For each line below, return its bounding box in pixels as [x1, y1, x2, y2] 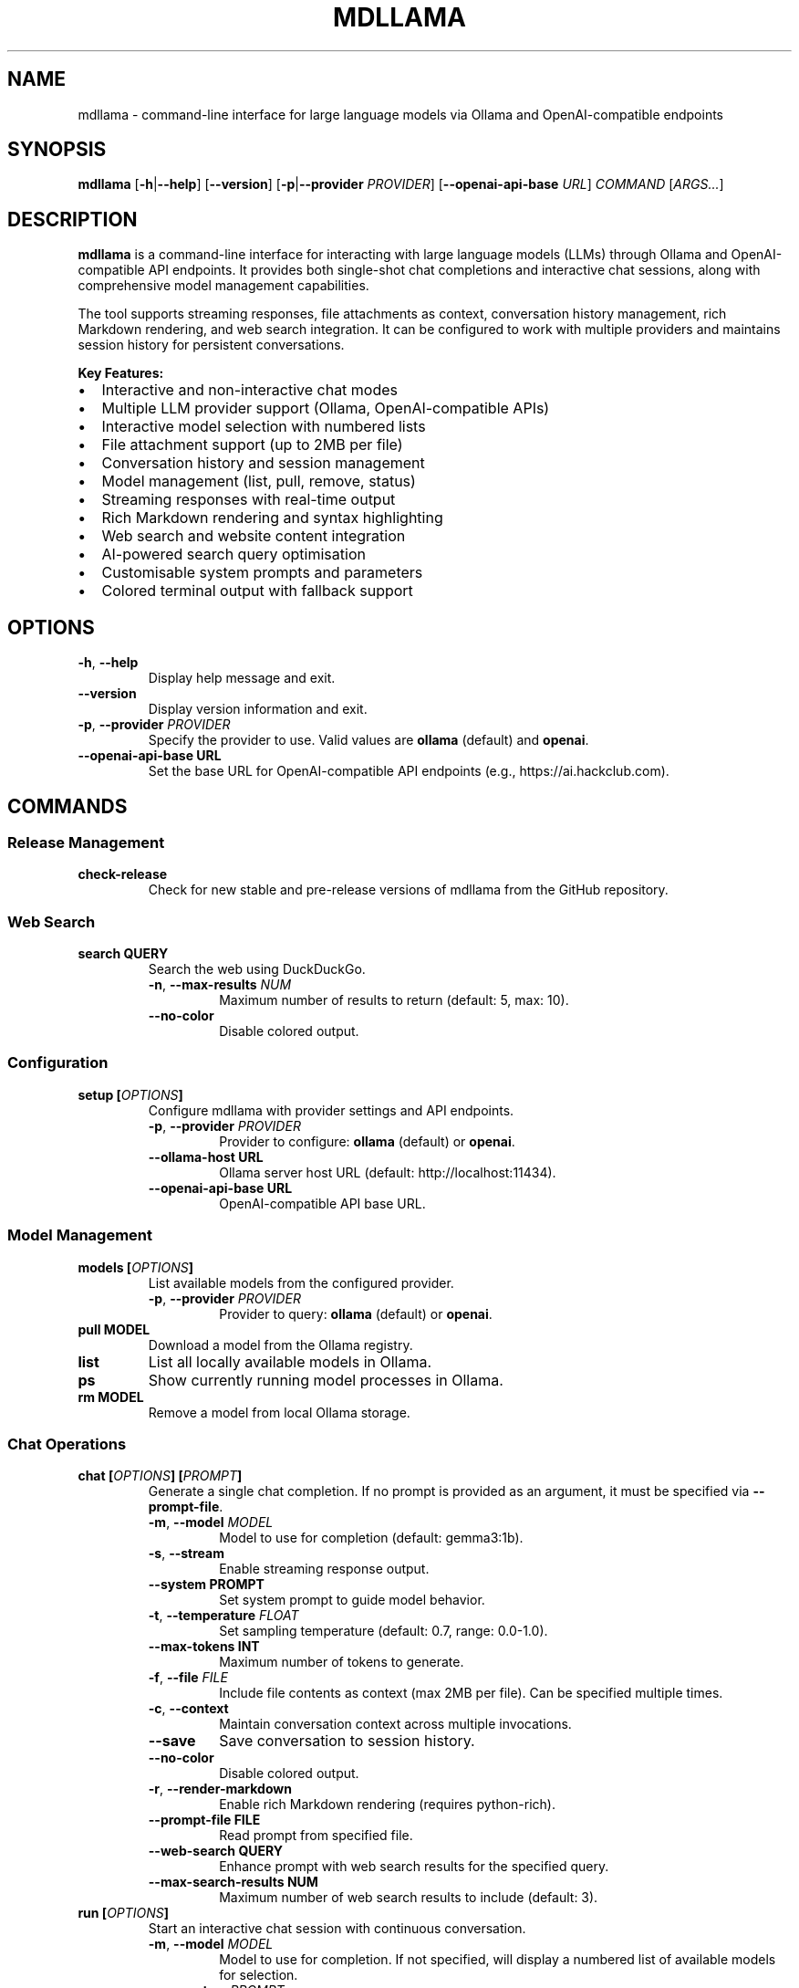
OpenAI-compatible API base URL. [219, 1195, 426, 1211]
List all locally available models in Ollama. [148, 1352, 432, 1371]
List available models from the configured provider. [148, 1274, 454, 1291]
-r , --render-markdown [148, 1781, 292, 1797]
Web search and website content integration [101, 527, 406, 546]
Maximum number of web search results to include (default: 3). [219, 1889, 598, 1906]
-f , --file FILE [148, 1669, 228, 1686]
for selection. [219, 1967, 298, 1983]
